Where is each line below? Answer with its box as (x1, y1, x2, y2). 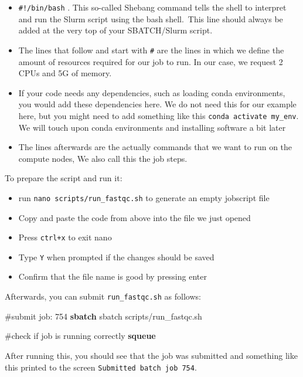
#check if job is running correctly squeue (5, 330, 156, 342)
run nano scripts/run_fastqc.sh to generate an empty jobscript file (18, 191, 270, 203)
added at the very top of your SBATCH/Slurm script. (18, 24, 213, 36)
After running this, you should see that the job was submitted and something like (5, 349, 298, 361)
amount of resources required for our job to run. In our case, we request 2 (18, 55, 283, 67)
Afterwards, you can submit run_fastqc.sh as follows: (5, 290, 201, 303)
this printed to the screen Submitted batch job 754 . (5, 361, 197, 373)
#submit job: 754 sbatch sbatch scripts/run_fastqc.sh (5, 310, 202, 322)
